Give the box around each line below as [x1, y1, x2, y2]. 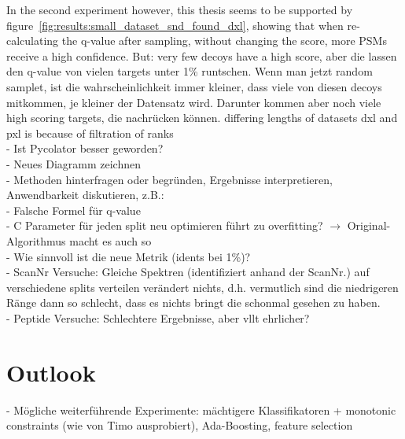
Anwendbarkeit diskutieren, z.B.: [6, 186, 164, 203]
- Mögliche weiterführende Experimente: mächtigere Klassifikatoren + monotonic [6, 401, 396, 418]
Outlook [6, 356, 96, 388]
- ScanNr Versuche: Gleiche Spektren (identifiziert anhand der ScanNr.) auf [6, 264, 370, 280]
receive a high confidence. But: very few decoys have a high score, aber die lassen [6, 47, 397, 64]
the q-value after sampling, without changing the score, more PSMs [61, 32, 387, 49]
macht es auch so [69, 232, 152, 249]
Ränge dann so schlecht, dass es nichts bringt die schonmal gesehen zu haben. [6, 294, 381, 311]
